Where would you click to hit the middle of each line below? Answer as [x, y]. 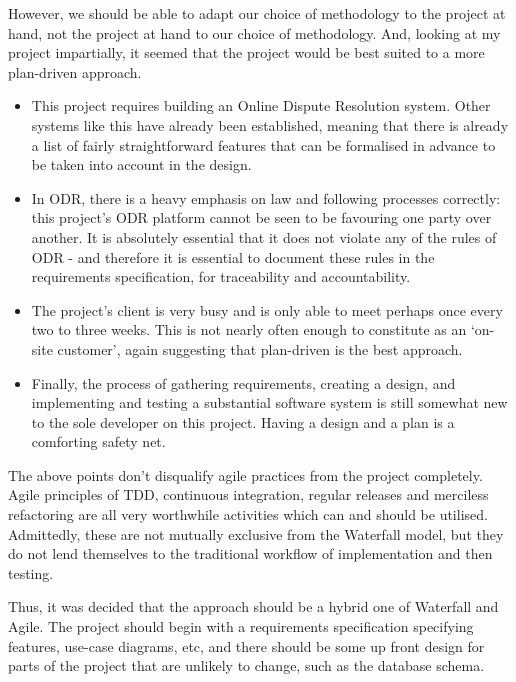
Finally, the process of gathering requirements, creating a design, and [243, 382]
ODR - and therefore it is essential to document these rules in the [233, 256]
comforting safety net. [98, 441]
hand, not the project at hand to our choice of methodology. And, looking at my [254, 32]
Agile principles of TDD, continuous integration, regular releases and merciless [248, 494]
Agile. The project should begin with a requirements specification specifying [241, 626]
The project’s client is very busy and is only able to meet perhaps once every [267, 309]
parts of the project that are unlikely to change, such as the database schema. [246, 665]
